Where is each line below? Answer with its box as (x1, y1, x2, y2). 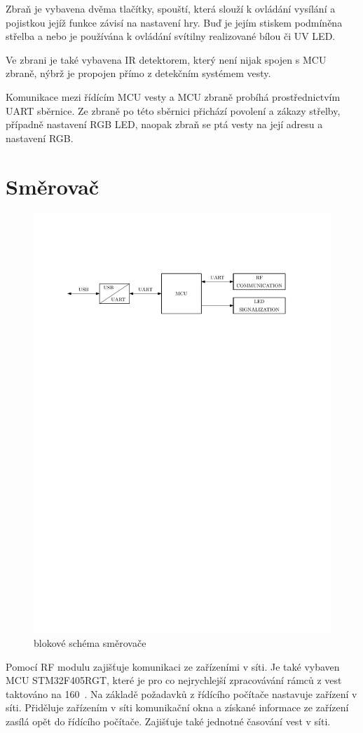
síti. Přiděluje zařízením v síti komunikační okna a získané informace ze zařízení (6, 700, 349, 715)
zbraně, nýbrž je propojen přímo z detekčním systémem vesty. (6, 66, 271, 81)
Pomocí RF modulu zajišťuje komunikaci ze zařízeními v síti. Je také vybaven (6, 659, 340, 673)
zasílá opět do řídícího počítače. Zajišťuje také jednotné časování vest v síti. (6, 713, 331, 728)
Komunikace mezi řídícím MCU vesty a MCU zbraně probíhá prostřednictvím (6, 89, 341, 104)
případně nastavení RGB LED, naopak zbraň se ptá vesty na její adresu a (6, 117, 323, 132)
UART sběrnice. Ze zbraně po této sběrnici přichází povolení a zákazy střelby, (6, 103, 341, 118)
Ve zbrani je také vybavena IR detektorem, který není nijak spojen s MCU (6, 52, 327, 67)
